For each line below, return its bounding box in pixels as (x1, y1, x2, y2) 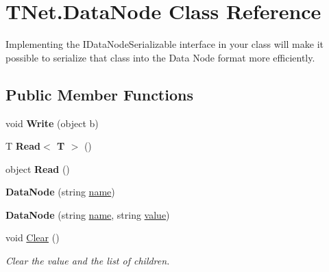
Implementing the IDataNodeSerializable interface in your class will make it (5, 37, 324, 51)
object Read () (5, 161, 70, 176)
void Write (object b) (5, 115, 99, 130)
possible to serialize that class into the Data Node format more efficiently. (5, 50, 315, 64)
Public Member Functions (5, 83, 193, 105)
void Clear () (5, 230, 60, 245)
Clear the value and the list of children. (5, 254, 170, 268)
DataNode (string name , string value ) (5, 207, 170, 221)
